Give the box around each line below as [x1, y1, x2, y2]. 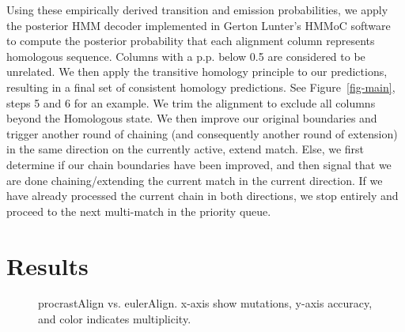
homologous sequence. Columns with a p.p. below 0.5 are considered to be [6, 47, 365, 64]
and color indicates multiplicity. [38, 311, 191, 327]
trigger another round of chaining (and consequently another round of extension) [6, 125, 398, 141]
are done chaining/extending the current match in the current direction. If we [6, 172, 383, 188]
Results [6, 249, 89, 281]
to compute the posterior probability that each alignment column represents [6, 32, 375, 49]
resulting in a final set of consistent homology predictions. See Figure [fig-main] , [6, 78, 396, 95]
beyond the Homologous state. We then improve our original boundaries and [6, 110, 377, 126]
